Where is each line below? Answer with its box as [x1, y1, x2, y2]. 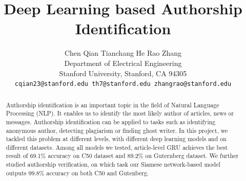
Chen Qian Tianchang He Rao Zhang [64, 48, 182, 58]
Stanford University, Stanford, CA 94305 [59, 67, 187, 78]
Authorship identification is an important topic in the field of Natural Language [6, 100, 219, 109]
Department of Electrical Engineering [64, 57, 182, 68]
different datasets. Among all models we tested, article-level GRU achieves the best [6, 143, 228, 151]
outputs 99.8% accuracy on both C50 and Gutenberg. [6, 168, 149, 177]
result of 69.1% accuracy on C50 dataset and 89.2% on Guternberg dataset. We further [6, 151, 239, 160]
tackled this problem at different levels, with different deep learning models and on [6, 134, 227, 143]
